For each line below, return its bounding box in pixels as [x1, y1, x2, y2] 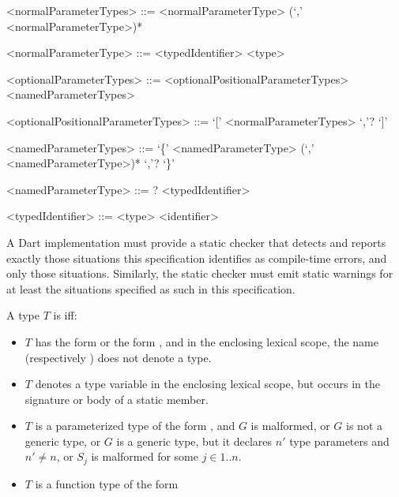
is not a [346, 417, 382, 434]
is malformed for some [91, 448, 198, 465]
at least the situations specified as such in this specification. [6, 280, 295, 297]
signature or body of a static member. [24, 390, 209, 407]
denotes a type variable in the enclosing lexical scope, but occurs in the [35, 376, 380, 392]
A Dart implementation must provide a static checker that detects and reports [6, 234, 386, 250]
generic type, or [24, 432, 101, 449]
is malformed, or [250, 417, 330, 434]
